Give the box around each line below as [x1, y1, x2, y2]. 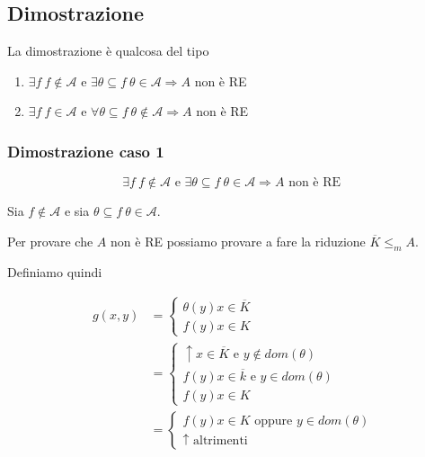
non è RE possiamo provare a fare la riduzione [111, 231, 366, 250]
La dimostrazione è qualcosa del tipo [7, 41, 209, 60]
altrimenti [193, 435, 248, 448]
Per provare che [7, 231, 93, 250]
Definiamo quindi [7, 262, 102, 281]
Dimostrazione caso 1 [7, 139, 164, 162]
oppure [254, 415, 293, 428]
